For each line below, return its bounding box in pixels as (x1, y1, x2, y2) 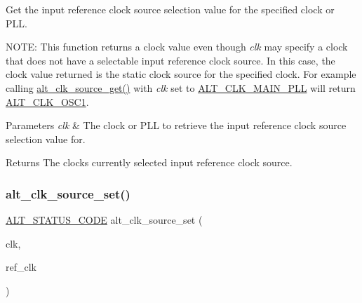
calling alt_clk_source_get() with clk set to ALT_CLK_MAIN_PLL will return (6, 80, 356, 95)
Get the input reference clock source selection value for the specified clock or (6, 2, 335, 16)
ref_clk (6, 260, 36, 274)
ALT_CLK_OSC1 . (6, 94, 89, 109)
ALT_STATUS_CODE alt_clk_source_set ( (6, 213, 203, 227)
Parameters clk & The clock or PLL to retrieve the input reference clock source (6, 118, 347, 133)
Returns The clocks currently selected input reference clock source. (6, 155, 293, 170)
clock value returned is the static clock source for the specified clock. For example (6, 67, 356, 81)
